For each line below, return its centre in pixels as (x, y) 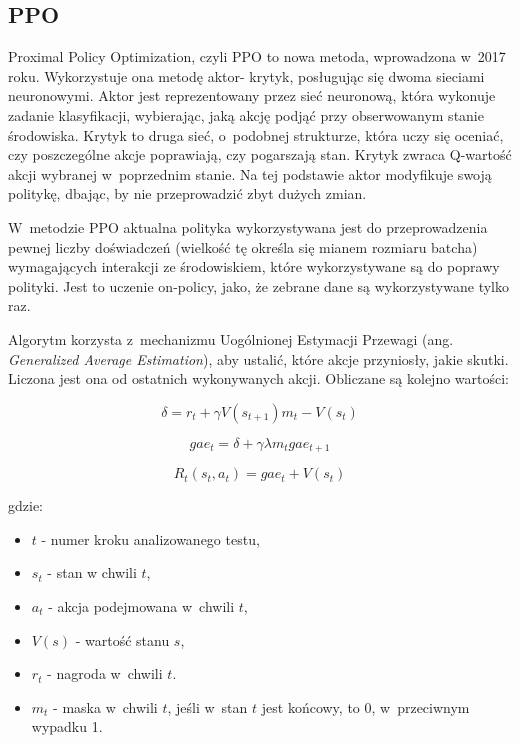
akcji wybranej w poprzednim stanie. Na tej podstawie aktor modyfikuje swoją (250, 173)
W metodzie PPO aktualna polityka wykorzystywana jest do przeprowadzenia (248, 226)
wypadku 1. (67, 726)
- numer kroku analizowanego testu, (150, 538)
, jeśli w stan (207, 706)
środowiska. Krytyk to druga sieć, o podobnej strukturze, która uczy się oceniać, (256, 134)
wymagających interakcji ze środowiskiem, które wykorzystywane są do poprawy (254, 266)
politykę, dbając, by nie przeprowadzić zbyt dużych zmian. (187, 193)
